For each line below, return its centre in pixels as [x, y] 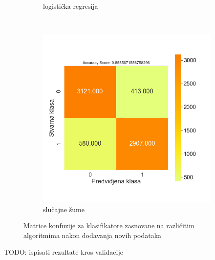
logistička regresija [71, 6]
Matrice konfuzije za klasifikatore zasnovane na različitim [109, 226]
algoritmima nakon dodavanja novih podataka [93, 235]
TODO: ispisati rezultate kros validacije [64, 251]
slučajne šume [64, 209]
